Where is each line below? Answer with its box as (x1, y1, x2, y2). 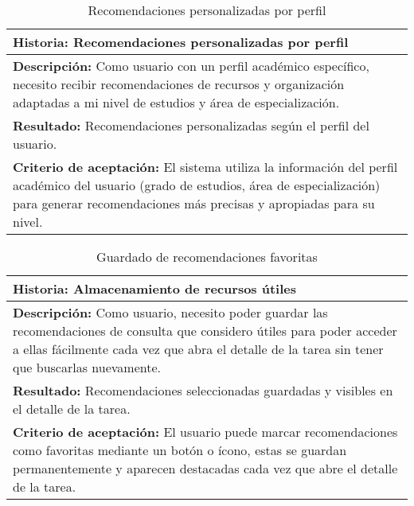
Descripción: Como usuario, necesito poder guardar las (13, 303, 328, 321)
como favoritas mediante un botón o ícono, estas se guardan (13, 441, 347, 459)
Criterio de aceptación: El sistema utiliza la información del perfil (13, 158, 398, 176)
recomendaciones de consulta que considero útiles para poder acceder (13, 321, 397, 340)
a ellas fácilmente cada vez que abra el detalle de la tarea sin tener (13, 340, 384, 358)
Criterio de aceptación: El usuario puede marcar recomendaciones (13, 422, 398, 441)
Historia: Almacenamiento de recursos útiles (13, 279, 297, 298)
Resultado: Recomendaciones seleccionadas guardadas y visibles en (13, 381, 393, 399)
